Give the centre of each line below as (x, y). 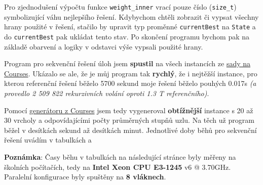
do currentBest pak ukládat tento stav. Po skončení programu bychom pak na (127, 36)
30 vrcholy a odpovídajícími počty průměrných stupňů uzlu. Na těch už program (129, 120)
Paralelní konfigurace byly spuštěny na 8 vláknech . (85, 177)
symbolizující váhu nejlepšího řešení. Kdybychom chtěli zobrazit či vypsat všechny (131, 16)
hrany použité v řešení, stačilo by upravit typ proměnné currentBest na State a (130, 27)
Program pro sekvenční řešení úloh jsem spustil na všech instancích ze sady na (127, 63)
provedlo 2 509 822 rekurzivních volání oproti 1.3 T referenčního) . (107, 93)
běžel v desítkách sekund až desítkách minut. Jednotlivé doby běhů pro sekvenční (130, 130)
